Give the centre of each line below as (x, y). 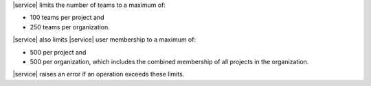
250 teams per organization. (70, 27)
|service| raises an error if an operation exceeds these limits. (99, 74)
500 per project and (58, 52)
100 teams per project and (67, 18)
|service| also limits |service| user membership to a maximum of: (104, 40)
